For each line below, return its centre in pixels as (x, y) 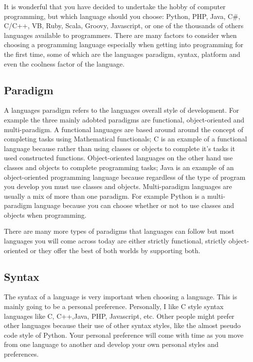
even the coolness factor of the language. (64, 63)
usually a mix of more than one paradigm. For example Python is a (105, 196)
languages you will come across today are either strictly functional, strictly (115, 241)
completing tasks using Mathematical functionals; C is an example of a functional (126, 139)
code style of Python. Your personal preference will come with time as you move (124, 335)
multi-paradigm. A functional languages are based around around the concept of (124, 129)
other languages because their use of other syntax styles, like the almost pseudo (122, 325)
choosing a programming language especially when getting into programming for (124, 44)
